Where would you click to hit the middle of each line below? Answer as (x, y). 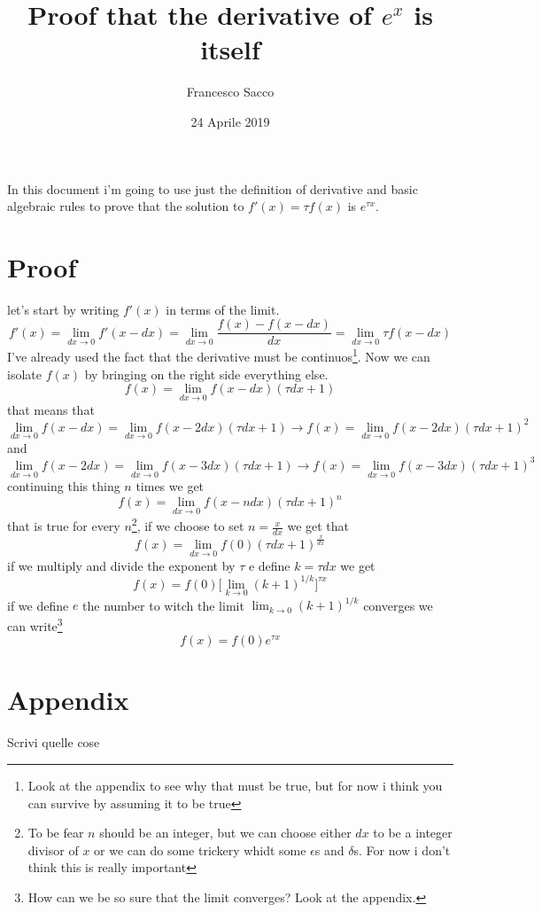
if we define (38, 605)
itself (230, 49)
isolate (24, 374)
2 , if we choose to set (188, 525)
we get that (318, 526)
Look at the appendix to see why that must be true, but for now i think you (235, 785)
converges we (398, 605)
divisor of (53, 850)
